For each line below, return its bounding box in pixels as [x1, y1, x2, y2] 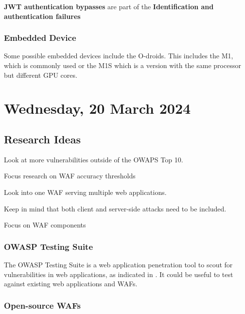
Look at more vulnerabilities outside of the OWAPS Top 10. [4, 154, 183, 164]
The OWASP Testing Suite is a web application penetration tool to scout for [4, 259, 233, 269]
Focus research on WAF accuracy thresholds [4, 171, 136, 181]
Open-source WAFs [4, 299, 81, 311]
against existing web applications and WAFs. [4, 279, 138, 289]
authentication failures [4, 11, 81, 21]
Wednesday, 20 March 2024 [4, 98, 191, 118]
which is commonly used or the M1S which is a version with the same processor [4, 60, 241, 70]
